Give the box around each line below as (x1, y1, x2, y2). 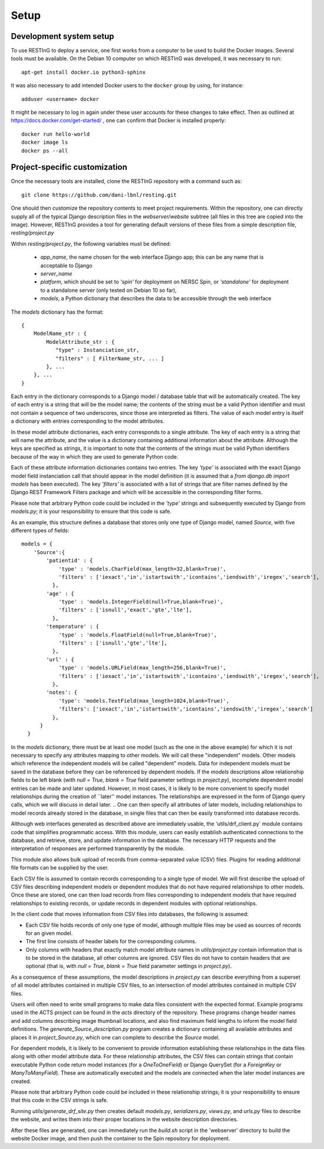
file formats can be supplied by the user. (11, 864, 109, 871)
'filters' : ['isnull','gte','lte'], (58, 640, 168, 647)
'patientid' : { (46, 557, 93, 564)
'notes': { (46, 689, 78, 696)
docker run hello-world (21, 130, 90, 137)
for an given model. (25, 929, 73, 937)
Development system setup (11, 31, 114, 41)
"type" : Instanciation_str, (55, 347, 140, 354)
